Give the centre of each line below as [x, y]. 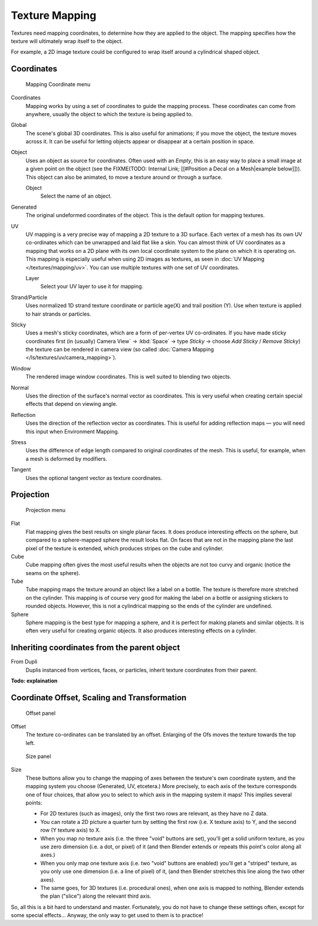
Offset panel [41, 713]
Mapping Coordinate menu [58, 84]
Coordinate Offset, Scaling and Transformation [99, 697]
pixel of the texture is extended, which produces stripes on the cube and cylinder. [125, 548]
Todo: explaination [34, 681]
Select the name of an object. [76, 196]
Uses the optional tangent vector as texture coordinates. [94, 478]
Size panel [38, 756]
